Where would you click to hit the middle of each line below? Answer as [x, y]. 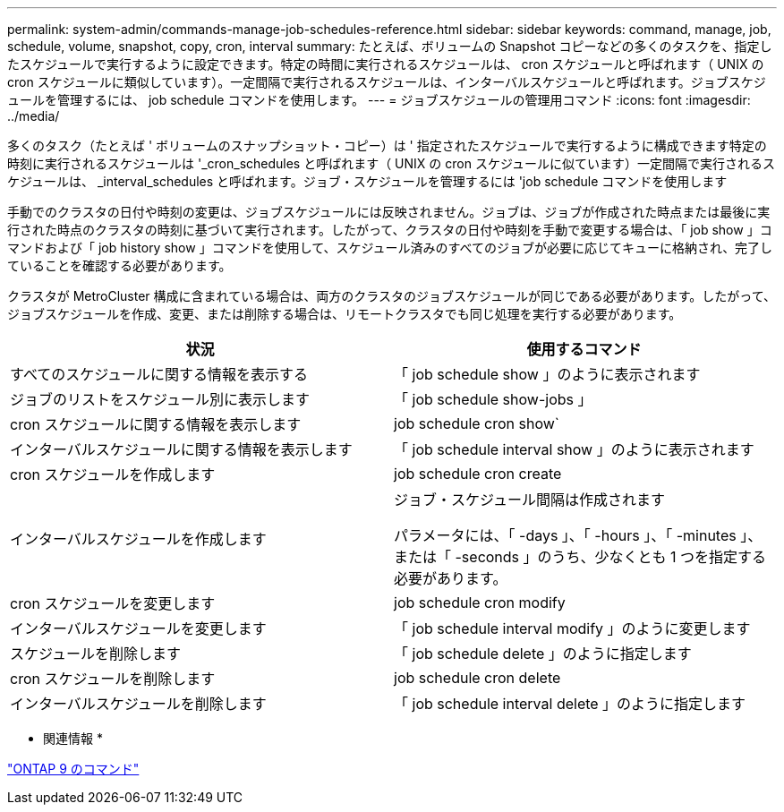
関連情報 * [73, 738]
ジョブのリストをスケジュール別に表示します [160, 399]
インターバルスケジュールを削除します [138, 704]
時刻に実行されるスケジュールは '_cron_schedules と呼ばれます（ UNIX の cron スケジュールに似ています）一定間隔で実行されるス [391, 163]
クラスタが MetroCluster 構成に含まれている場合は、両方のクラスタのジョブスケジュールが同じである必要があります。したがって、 [392, 296]
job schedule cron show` [477, 423]
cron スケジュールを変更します [113, 603]
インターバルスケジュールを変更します [138, 628]
